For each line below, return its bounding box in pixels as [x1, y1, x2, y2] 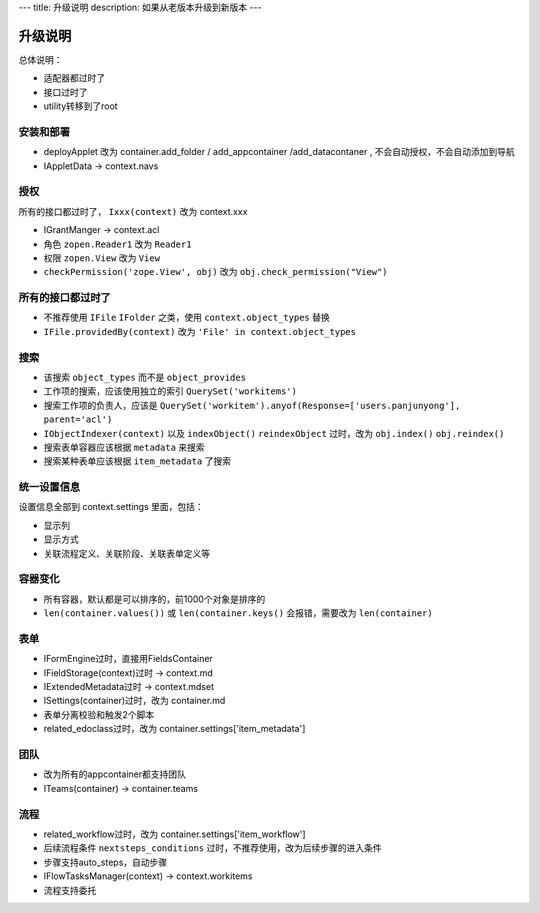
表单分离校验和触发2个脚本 [43, 708, 155, 720]
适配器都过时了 [43, 72, 105, 84]
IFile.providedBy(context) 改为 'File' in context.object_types [43, 325, 357, 337]
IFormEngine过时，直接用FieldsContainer [43, 653, 214, 665]
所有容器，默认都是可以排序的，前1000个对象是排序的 [43, 593, 266, 605]
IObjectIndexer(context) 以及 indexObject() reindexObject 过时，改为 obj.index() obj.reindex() [43, 427, 505, 439]
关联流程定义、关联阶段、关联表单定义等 [43, 547, 210, 559]
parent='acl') [43, 414, 113, 425]
